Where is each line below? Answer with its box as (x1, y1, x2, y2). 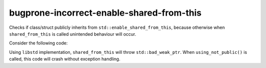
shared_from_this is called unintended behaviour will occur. (9, 31, 136, 37)
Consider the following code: (9, 40, 68, 46)
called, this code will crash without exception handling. (9, 56, 121, 62)
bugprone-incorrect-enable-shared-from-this (9, 7, 202, 18)
